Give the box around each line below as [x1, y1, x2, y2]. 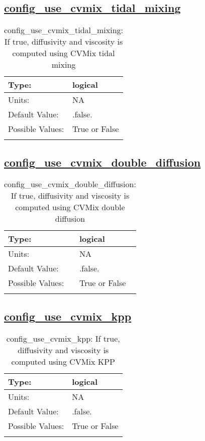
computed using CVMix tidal [12, 47, 115, 59]
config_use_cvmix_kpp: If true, [6, 332, 120, 344]
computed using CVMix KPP [11, 355, 115, 367]
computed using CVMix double [15, 201, 125, 213]
